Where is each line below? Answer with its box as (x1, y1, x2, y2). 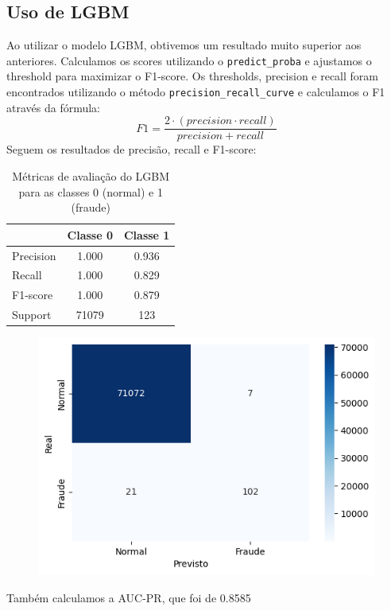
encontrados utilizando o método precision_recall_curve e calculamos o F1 (6, 84, 385, 100)
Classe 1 (123, 226, 170, 243)
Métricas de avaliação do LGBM (12, 167, 170, 184)
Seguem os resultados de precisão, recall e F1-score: (6, 141, 257, 158)
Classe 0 (67, 226, 113, 243)
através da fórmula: (6, 99, 100, 115)
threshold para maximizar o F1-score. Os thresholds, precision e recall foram (6, 68, 379, 84)
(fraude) (71, 199, 110, 216)
